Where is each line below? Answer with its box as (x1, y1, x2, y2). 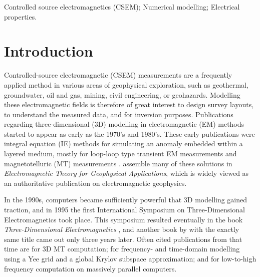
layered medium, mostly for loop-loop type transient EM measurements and (4, 148, 237, 159)
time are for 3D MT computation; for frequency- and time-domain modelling (4, 243, 240, 254)
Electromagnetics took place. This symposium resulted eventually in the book (4, 214, 243, 224)
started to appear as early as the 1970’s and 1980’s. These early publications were (4, 128, 255, 139)
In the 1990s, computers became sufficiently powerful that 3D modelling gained (4, 194, 247, 205)
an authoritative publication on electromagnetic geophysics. (4, 177, 187, 188)
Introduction (4, 41, 93, 61)
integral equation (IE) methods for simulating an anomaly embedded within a (4, 138, 243, 149)
